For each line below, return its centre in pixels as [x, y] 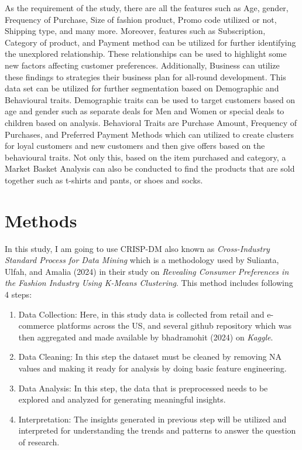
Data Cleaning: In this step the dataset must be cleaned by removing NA [150, 357]
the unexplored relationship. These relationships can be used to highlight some [146, 54]
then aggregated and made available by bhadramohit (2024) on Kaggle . [146, 337]
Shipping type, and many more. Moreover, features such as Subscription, [135, 31]
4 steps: [18, 294]
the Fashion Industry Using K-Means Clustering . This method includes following [149, 283]
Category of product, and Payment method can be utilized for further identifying [150, 42]
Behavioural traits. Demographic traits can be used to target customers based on [150, 99]
